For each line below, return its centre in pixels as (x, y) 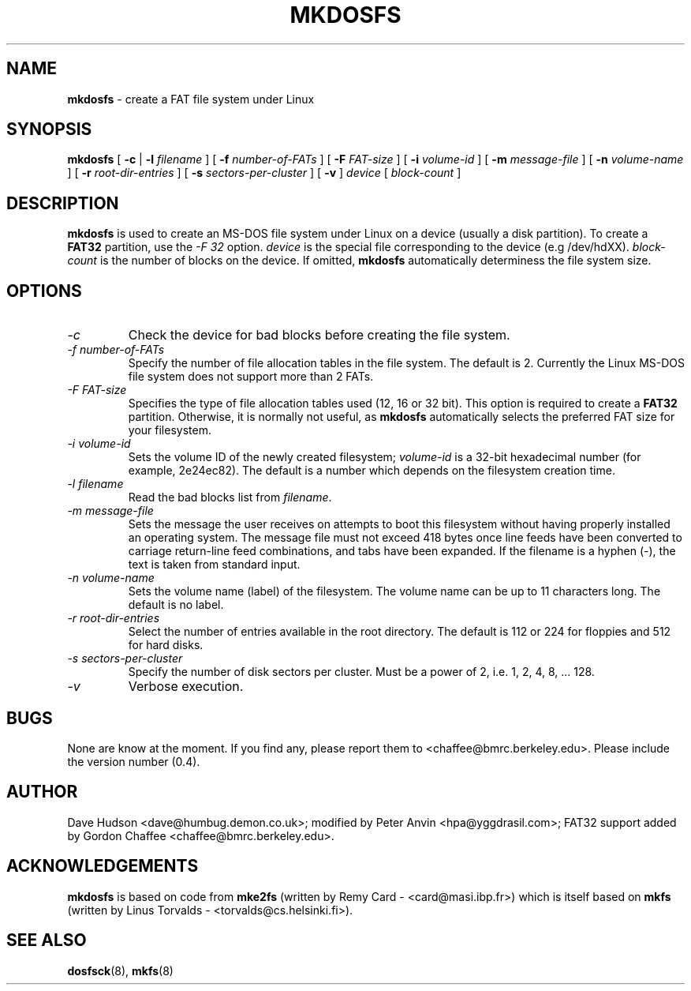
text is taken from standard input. (214, 565)
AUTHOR (42, 792)
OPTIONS (44, 291)
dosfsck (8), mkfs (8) (120, 970)
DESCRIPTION (63, 203)
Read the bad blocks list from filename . (230, 497)
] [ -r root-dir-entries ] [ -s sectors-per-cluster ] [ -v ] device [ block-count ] (264, 173)
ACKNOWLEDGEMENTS (103, 866)
